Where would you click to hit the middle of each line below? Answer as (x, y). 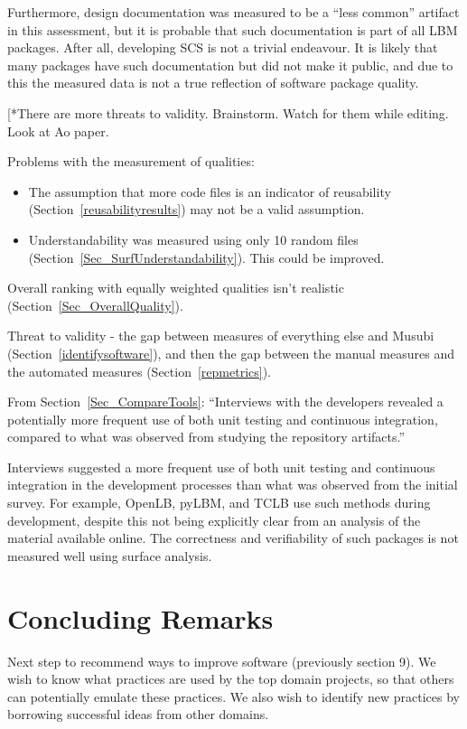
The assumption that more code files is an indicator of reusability (210, 191)
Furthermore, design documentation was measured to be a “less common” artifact (233, 12)
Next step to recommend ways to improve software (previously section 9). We (222, 661)
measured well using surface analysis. (110, 555)
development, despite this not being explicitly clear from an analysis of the (214, 520)
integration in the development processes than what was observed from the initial (233, 485)
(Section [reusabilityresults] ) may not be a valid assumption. (196, 209)
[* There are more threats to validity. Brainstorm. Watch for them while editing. (228, 112)
